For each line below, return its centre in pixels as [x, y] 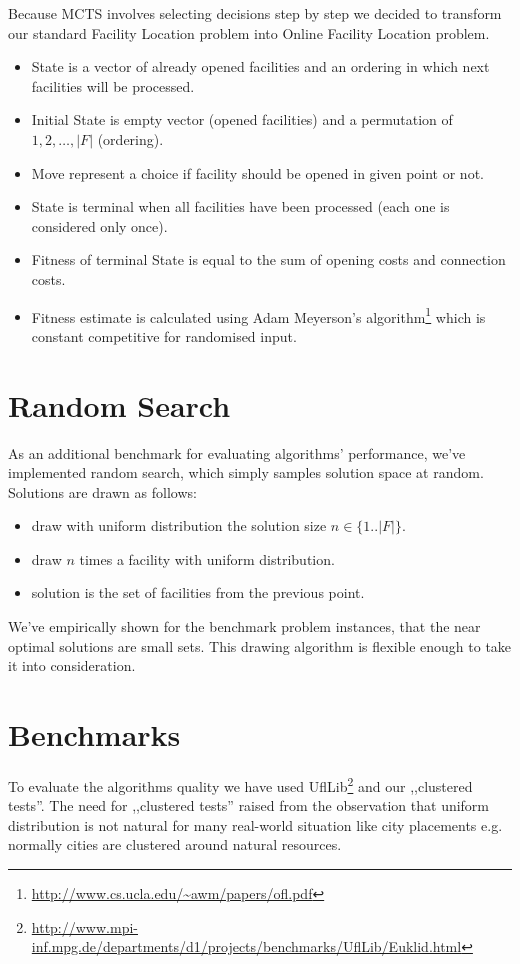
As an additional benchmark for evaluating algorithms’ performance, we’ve [237, 452]
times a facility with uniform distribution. [207, 558]
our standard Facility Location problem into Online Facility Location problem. [249, 32]
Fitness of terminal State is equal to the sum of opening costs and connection [268, 259]
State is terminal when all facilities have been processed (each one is [240, 206]
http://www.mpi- [84, 926]
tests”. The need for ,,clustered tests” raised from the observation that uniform [249, 805]
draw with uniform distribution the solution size [179, 525]
